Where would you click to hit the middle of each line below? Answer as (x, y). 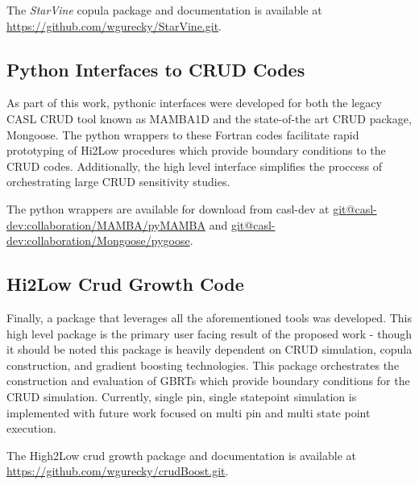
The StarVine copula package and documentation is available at (164, 10)
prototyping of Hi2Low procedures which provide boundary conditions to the (196, 150)
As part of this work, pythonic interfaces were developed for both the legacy (194, 103)
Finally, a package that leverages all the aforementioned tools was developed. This (209, 317)
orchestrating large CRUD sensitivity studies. (118, 182)
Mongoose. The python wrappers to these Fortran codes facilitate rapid (183, 134)
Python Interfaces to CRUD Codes (156, 69)
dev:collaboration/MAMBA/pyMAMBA (106, 224)
